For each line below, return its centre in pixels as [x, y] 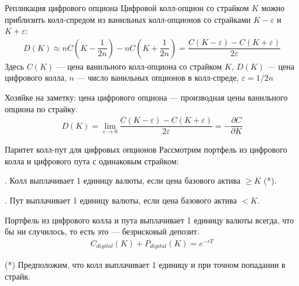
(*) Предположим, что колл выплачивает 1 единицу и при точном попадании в [145, 265]
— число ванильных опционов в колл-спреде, [158, 77]
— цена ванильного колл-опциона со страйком [139, 66]
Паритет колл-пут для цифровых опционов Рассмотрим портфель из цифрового [146, 149]
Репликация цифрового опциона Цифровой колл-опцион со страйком [127, 8]
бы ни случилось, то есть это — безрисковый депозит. [102, 231]
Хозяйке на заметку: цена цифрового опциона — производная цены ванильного [146, 97]
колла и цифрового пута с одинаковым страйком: [92, 161]
